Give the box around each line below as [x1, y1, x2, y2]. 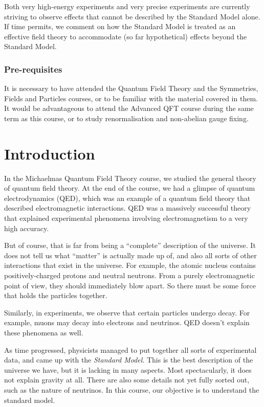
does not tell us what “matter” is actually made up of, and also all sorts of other [4, 250, 257, 260]
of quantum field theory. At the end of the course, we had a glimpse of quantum [4, 183, 255, 193]
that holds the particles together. [4, 290, 107, 301]
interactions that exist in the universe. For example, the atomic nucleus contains [4, 260, 256, 270]
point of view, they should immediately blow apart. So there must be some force [4, 280, 256, 290]
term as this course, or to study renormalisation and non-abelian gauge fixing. [4, 112, 249, 123]
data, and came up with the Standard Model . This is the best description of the [4, 354, 253, 365]
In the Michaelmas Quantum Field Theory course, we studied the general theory [4, 172, 256, 183]
